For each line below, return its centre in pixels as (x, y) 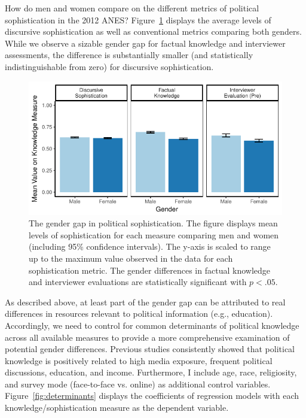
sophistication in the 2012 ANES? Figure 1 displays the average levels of (138, 19)
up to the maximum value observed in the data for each (131, 258)
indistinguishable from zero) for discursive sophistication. (109, 66)
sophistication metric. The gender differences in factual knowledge (149, 270)
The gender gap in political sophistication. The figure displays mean (153, 223)
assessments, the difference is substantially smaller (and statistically (129, 55)
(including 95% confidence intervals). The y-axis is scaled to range (150, 246)
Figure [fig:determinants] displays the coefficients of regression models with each (152, 396)
